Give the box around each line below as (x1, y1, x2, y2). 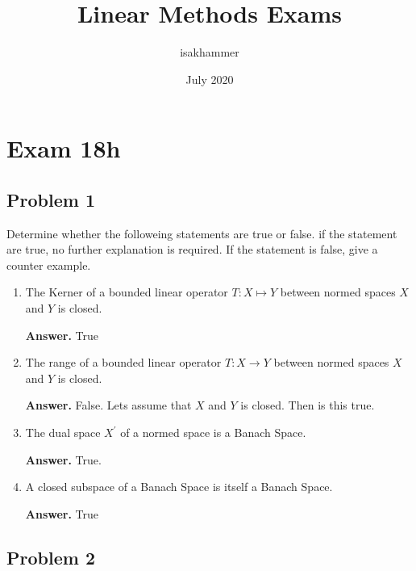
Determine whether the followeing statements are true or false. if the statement (6, 225, 397, 241)
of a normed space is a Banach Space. (120, 424, 306, 441)
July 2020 (185, 70, 234, 87)
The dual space (25, 424, 101, 441)
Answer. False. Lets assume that (25, 397, 192, 414)
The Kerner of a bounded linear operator (25, 283, 228, 300)
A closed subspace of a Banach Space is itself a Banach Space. (25, 478, 333, 495)
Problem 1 (6, 187, 95, 212)
